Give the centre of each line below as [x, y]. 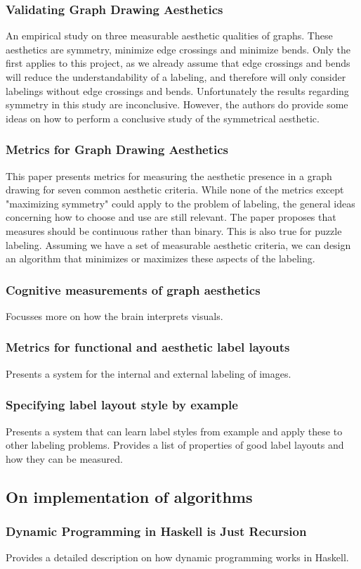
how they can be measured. [64, 458]
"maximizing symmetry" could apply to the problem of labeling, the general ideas [180, 203]
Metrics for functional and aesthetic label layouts [148, 347]
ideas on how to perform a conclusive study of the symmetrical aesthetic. [163, 118]
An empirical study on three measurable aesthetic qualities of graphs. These [169, 36]
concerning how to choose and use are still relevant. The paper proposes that [171, 217]
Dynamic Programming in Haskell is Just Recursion [156, 531]
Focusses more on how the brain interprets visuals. [114, 315]
